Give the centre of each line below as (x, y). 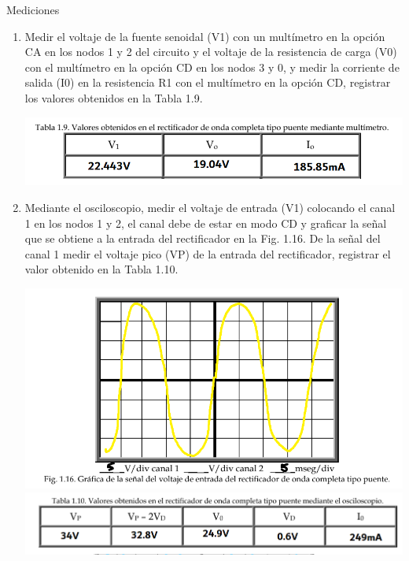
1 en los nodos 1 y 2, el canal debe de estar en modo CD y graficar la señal (206, 223)
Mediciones (33, 9)
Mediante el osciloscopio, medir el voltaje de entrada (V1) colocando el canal (210, 207)
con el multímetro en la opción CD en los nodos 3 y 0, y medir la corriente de (212, 67)
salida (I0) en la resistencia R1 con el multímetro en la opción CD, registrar (208, 82)
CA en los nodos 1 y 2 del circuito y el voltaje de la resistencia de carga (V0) (211, 52)
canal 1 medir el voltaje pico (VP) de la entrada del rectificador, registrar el (208, 253)
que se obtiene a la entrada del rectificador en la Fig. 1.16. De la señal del (203, 238)
